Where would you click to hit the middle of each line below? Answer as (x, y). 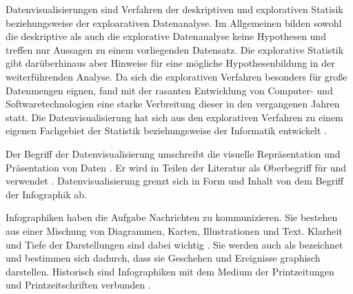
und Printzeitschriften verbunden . (78, 285)
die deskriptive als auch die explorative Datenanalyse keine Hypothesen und (166, 36)
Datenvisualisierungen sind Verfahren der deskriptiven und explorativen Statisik (174, 9)
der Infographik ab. (46, 194)
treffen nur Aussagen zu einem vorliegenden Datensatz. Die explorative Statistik (175, 49)
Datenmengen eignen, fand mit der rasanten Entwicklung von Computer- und (169, 90)
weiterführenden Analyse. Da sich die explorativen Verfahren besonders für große (176, 76)
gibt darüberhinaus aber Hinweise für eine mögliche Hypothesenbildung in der (170, 63)
